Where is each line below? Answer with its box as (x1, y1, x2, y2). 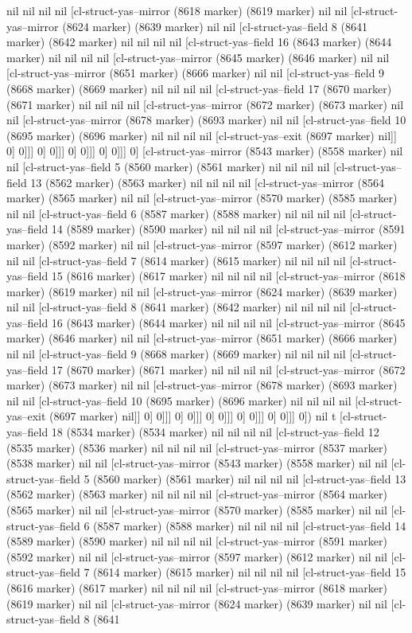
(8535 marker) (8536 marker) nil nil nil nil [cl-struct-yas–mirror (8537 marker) (6, 439, 387, 455)
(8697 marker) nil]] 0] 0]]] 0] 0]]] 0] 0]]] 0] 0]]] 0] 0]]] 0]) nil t (49, 408, 336, 424)
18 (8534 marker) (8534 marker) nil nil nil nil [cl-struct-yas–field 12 (51, 424, 379, 440)
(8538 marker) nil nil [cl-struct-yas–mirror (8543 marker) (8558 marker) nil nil (6, 455, 387, 471)
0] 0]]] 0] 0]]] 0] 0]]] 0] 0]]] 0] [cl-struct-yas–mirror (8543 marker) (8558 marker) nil (6, 143, 403, 159)
